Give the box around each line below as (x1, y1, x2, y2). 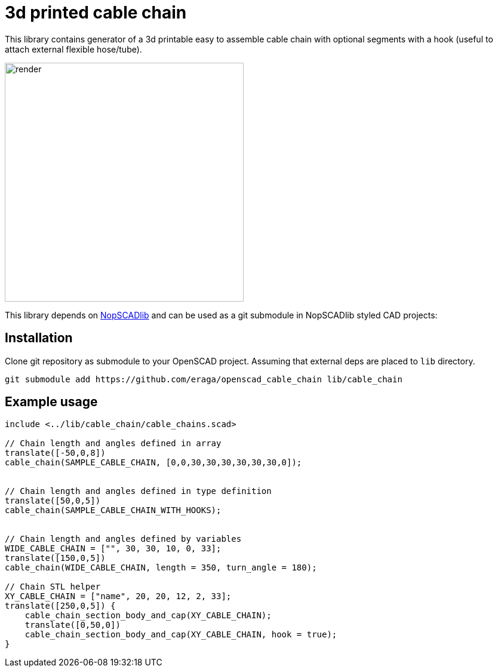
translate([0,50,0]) (24, 620, 121, 630)
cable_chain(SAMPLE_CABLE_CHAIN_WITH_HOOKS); (5, 505, 222, 515)
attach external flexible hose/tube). (5, 44, 142, 54)
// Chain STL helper (5, 582, 101, 592)
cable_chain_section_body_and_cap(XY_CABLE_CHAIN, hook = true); (24, 630, 337, 640)
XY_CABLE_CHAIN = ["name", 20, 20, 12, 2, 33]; (5, 591, 232, 602)
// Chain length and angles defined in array (5, 438, 222, 449)
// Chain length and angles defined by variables (5, 534, 242, 544)
